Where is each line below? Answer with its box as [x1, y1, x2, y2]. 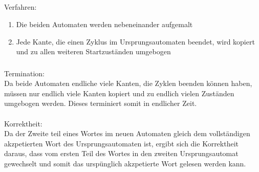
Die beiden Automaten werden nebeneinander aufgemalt [16, 18, 193, 29]
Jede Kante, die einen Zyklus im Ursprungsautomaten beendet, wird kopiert [16, 36, 255, 47]
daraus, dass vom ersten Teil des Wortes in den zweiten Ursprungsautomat [4, 148, 239, 159]
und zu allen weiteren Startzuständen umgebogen [16, 46, 171, 57]
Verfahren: [4, 2, 37, 12]
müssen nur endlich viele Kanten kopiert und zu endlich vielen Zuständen [4, 88, 234, 98]
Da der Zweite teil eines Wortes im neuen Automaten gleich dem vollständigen [4, 128, 250, 139]
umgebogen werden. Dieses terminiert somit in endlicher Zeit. [4, 98, 197, 109]
